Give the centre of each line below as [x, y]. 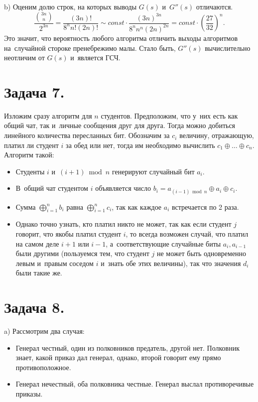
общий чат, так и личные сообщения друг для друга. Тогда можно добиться [120, 125]
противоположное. [43, 367]
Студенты [30, 171]
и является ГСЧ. [95, 58]
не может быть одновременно [201, 253]
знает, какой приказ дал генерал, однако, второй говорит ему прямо [118, 357]
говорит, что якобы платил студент [68, 234]
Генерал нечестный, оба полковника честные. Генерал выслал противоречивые [135, 384]
